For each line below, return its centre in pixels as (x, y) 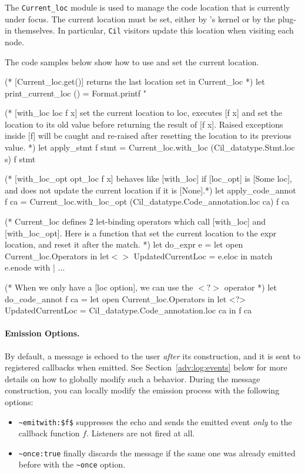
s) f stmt (20, 158)
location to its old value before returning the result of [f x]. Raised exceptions (144, 124)
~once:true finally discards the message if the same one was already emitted (157, 453)
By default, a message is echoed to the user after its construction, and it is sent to (152, 355)
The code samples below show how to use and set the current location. (132, 61)
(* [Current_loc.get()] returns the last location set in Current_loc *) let (135, 81)
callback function (49, 433)
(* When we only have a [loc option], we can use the (99, 287)
